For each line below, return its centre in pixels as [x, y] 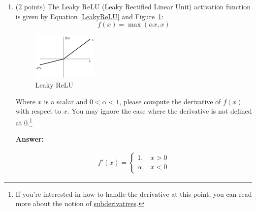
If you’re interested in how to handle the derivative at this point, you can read [134, 194]
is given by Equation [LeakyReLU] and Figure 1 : [90, 16]
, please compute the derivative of [170, 101]
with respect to [38, 111]
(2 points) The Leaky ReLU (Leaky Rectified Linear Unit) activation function [133, 6]
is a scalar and [66, 101]
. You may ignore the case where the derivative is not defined [160, 111]
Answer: [30, 139]
